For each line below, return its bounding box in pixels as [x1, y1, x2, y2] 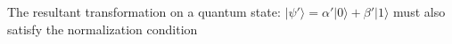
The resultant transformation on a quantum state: [7, 3, 281, 20]
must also [393, 3, 446, 20]
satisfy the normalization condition [7, 19, 198, 38]
